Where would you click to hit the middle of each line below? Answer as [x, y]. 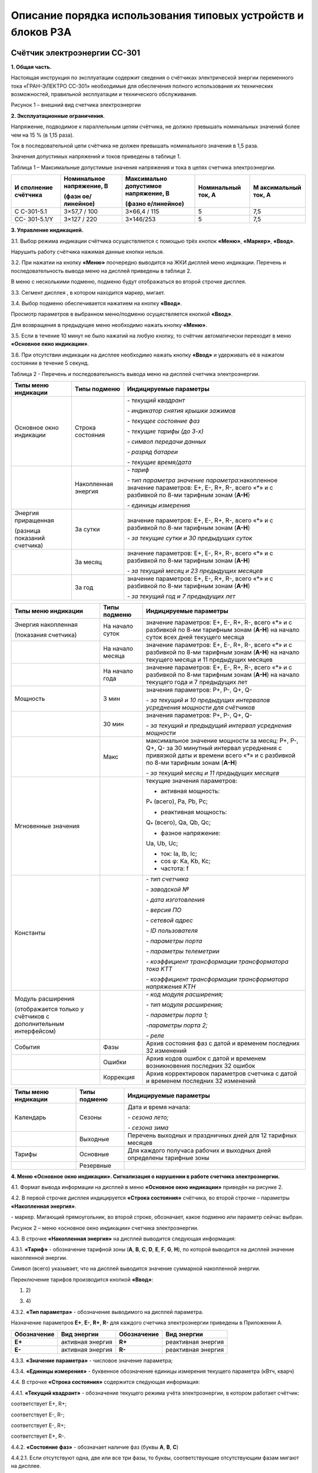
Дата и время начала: [159, 1107]
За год [84, 587]
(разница [27, 531]
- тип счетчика [167, 879]
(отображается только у [49, 1009]
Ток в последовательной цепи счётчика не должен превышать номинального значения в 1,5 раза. [135, 146]
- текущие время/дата [159, 463]
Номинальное [85, 179]
